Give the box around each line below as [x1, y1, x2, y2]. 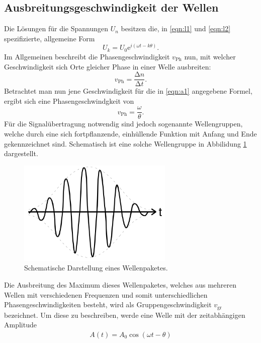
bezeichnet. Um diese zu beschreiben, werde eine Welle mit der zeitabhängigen [4, 309, 245, 320]
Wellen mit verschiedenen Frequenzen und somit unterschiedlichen [4, 289, 208, 300]
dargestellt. [4, 148, 38, 159]
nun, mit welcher [184, 51, 236, 61]
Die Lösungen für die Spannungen [4, 23, 109, 34]
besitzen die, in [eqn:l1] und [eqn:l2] [121, 23, 231, 34]
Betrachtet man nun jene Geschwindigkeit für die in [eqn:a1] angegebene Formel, [4, 86, 252, 96]
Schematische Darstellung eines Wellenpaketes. [24, 262, 168, 273]
